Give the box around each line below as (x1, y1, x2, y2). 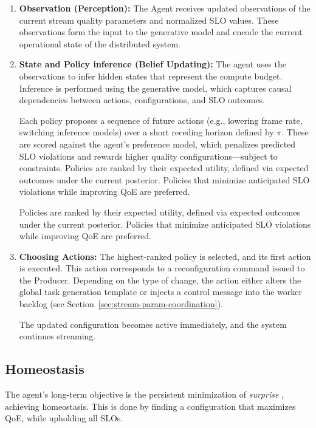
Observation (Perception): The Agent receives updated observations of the (19, 2, 311, 14)
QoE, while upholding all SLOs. (5, 412, 123, 424)
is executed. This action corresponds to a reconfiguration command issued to (19, 262, 305, 274)
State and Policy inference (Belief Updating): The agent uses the (19, 58, 286, 70)
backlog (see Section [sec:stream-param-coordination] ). (19, 297, 223, 310)
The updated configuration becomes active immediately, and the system (19, 318, 287, 330)
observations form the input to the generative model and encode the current (19, 25, 303, 38)
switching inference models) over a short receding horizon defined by (19, 126, 274, 138)
